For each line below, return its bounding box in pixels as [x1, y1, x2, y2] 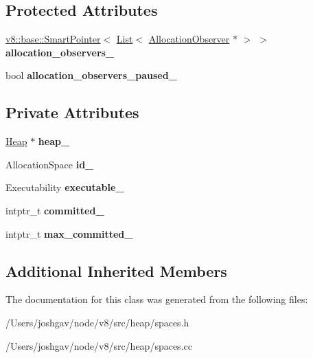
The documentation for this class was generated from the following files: [5, 292, 308, 306]
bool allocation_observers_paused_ [5, 68, 177, 82]
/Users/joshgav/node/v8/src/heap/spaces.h [5, 315, 189, 329]
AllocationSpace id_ [5, 157, 94, 171]
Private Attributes [5, 102, 139, 123]
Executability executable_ [5, 180, 124, 194]
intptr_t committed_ [5, 203, 104, 217]
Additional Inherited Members [5, 260, 227, 281]
